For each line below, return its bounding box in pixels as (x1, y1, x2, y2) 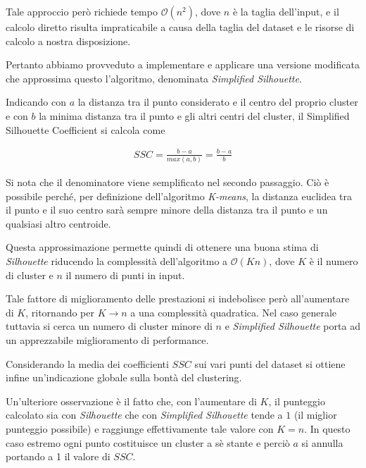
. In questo (304, 421, 351, 436)
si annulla (301, 435, 343, 450)
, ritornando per (25, 304, 94, 319)
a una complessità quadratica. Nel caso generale (130, 304, 337, 319)
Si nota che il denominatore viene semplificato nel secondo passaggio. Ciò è (6, 175, 329, 190)
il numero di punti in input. (65, 267, 185, 282)
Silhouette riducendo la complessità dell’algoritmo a (6, 253, 228, 268)
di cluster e (6, 267, 53, 282)
